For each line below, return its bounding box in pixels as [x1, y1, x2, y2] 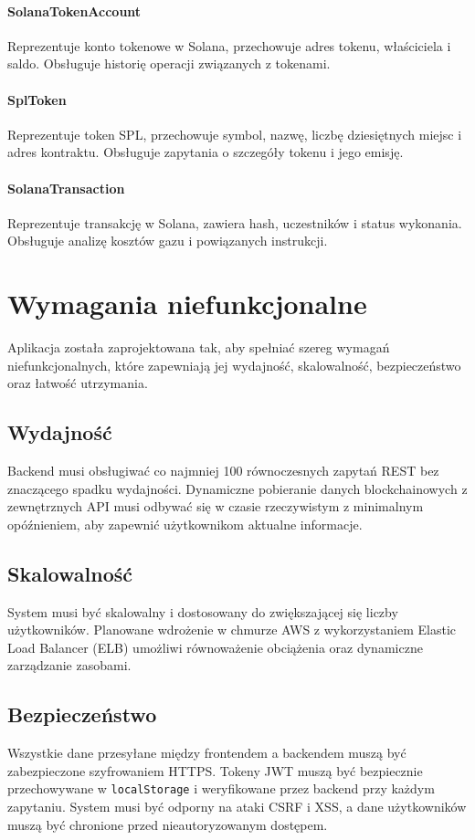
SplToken [7, 89, 67, 109]
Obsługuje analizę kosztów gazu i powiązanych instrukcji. [7, 231, 328, 250]
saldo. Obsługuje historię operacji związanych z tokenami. [7, 54, 331, 73]
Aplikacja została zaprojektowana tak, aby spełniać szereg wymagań [7, 338, 390, 357]
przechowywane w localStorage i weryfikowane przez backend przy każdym [7, 779, 435, 798]
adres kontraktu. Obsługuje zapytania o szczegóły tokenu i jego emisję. [7, 142, 404, 162]
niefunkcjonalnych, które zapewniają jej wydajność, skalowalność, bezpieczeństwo [7, 355, 461, 374]
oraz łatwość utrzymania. [7, 373, 148, 393]
